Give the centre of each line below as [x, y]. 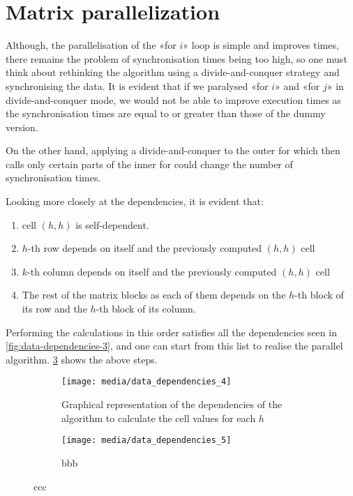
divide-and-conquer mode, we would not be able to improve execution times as [173, 99]
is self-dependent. [112, 224]
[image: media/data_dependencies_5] [147, 441]
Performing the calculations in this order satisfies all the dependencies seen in [171, 332]
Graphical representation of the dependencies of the [172, 404]
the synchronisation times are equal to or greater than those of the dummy [166, 113]
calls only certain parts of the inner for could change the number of [149, 164]
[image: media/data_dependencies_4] [147, 382]
